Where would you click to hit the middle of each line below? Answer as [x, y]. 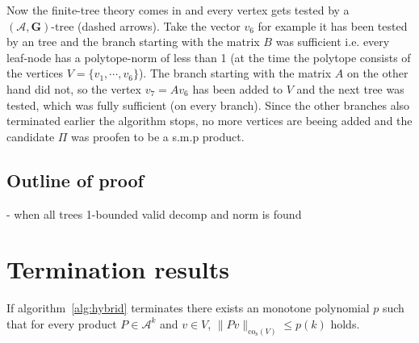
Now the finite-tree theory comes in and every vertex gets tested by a [178, 10]
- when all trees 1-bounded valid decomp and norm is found [154, 213]
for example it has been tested [333, 25]
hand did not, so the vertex [74, 88]
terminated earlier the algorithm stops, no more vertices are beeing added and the [209, 121]
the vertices [35, 73]
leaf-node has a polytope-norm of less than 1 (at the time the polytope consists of [209, 57]
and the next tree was [350, 88]
